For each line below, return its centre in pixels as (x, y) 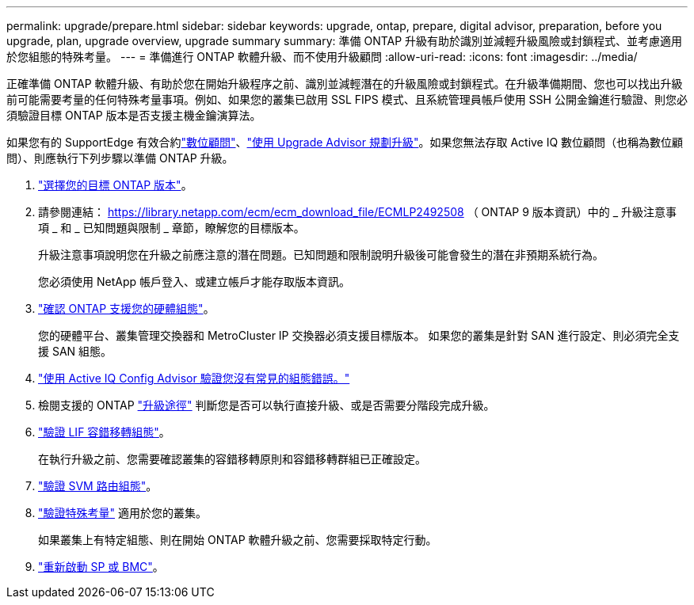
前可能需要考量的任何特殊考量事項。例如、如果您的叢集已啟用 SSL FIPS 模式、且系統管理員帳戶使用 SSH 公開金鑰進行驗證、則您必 (347, 99)
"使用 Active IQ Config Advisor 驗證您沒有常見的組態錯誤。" (194, 378)
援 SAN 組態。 (75, 351)
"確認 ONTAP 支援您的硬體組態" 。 (126, 308)
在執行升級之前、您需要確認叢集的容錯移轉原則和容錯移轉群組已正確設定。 (232, 459)
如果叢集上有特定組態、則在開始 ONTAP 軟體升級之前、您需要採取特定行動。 (238, 540)
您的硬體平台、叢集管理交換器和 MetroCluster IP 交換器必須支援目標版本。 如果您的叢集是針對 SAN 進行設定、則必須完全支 (359, 335)
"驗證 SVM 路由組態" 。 (98, 486)
